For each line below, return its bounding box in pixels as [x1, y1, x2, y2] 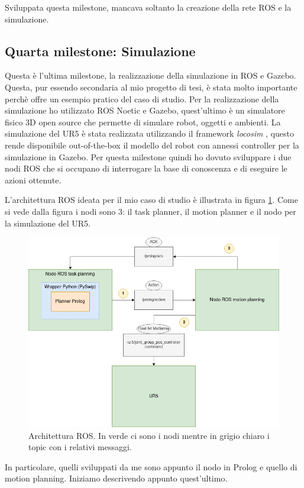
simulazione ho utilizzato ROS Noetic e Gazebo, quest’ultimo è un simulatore [5, 104, 285, 117]
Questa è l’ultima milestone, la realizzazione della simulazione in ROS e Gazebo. [5, 69, 296, 82]
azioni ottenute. [5, 173, 62, 186]
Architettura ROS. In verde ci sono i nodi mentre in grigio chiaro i [28, 429, 270, 441]
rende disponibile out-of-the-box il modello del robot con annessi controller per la [5, 138, 299, 151]
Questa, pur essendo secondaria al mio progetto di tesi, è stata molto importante [5, 80, 297, 93]
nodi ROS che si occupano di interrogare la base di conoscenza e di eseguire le [5, 162, 287, 174]
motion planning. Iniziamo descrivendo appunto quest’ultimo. [5, 472, 228, 484]
